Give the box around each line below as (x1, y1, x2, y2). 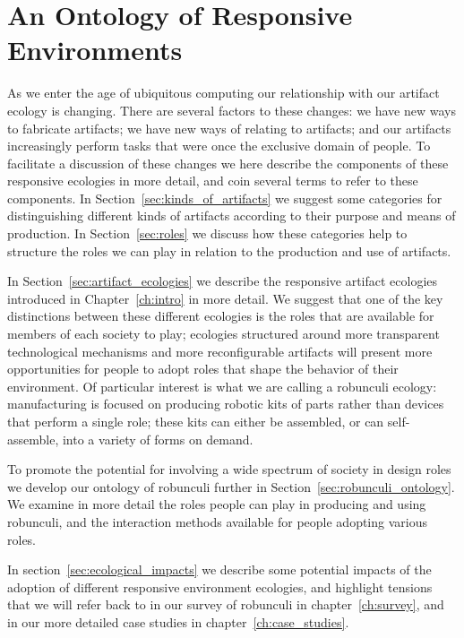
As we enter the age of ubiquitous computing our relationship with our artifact (7, 83, 440, 102)
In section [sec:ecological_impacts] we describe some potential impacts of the (7, 560, 432, 579)
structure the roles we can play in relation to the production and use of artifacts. (7, 241, 451, 260)
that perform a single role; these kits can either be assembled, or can (7, 412, 384, 430)
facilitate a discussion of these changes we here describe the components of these (7, 153, 449, 172)
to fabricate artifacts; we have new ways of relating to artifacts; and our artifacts (7, 118, 451, 137)
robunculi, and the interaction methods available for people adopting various (7, 512, 427, 530)
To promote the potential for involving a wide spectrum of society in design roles (7, 460, 451, 478)
